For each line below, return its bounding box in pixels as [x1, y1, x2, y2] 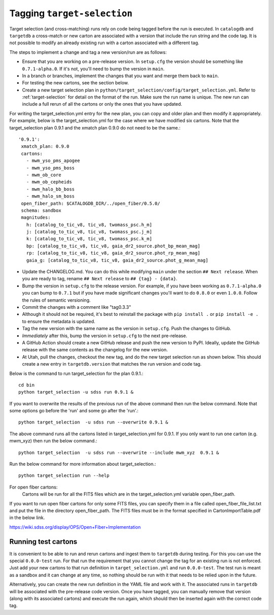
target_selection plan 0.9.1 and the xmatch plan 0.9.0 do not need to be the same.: [9, 124, 181, 131]
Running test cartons [9, 537, 78, 546]
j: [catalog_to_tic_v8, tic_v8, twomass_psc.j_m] [26, 229, 152, 235]
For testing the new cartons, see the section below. [22, 80, 129, 86]
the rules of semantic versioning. [22, 297, 91, 303]
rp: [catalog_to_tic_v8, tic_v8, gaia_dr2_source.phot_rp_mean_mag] [26, 250, 200, 256]
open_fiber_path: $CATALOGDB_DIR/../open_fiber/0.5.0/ [21, 201, 160, 206]
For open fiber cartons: [9, 484, 58, 490]
